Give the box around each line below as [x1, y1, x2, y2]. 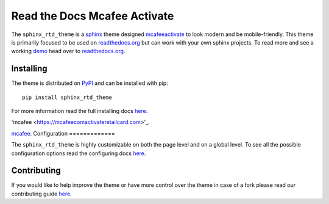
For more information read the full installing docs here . [11, 107, 148, 115]
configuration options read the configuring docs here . [11, 150, 146, 157]
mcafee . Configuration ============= [11, 129, 115, 137]
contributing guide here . [11, 190, 73, 197]
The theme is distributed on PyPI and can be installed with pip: [11, 79, 169, 87]
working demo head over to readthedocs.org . [11, 48, 126, 55]
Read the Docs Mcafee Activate [11, 9, 174, 23]
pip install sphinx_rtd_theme [22, 93, 113, 101]
